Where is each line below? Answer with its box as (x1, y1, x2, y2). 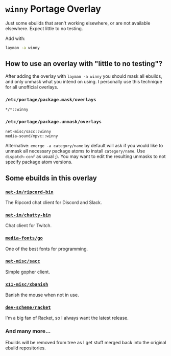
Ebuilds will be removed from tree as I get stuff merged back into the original (5, 339, 166, 345)
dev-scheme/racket (5, 305, 51, 310)
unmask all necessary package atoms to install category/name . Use (5, 148, 145, 154)
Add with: (5, 35, 26, 41)
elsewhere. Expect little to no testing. (5, 25, 83, 31)
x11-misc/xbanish (5, 281, 48, 287)
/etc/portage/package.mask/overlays (5, 97, 96, 102)
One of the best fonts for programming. (5, 246, 88, 252)
